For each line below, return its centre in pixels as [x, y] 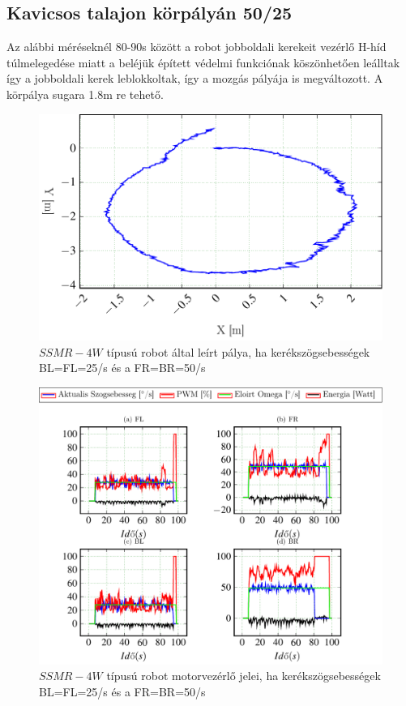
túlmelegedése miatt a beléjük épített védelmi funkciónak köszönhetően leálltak [203, 62]
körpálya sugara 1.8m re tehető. [85, 94]
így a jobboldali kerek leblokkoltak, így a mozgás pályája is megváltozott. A [195, 78]
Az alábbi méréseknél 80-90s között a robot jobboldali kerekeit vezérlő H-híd [197, 47]
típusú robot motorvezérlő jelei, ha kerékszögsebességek [244, 676]
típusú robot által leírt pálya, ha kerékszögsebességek [238, 351]
